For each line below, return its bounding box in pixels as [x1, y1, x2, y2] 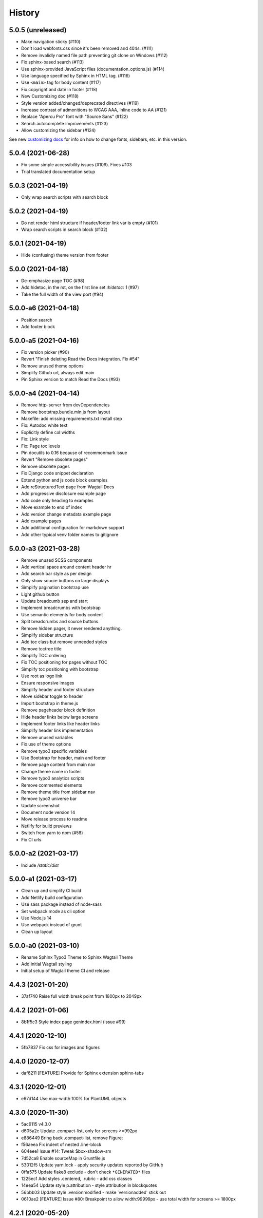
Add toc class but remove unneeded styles [21, 639, 107, 645]
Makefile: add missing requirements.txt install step [21, 416, 122, 421]
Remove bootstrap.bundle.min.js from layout [21, 409, 111, 415]
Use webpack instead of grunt [21, 922, 82, 928]
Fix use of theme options [21, 741, 71, 747]
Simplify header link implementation [21, 727, 94, 733]
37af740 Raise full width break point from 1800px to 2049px [21, 993, 142, 999]
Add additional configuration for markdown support [21, 525, 124, 531]
